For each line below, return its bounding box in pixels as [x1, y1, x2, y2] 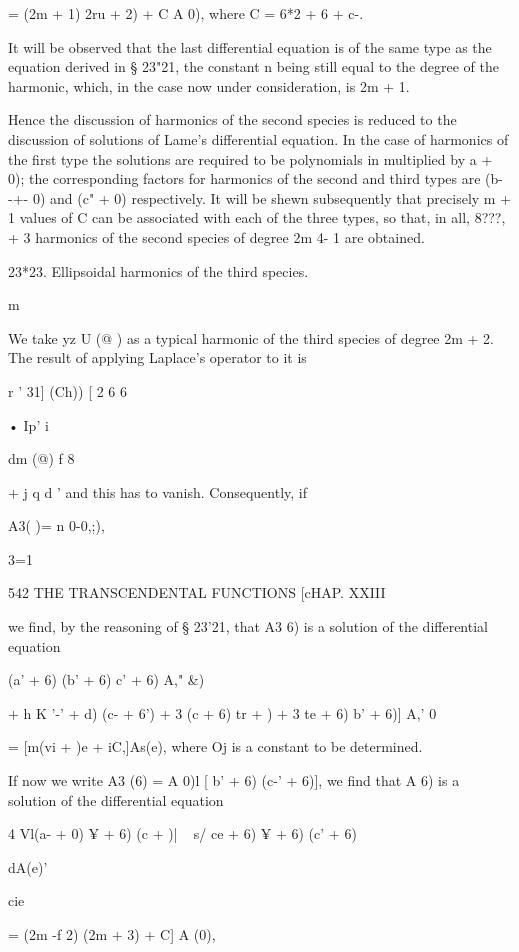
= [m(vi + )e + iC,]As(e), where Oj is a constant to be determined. [8, 736, 423, 757]
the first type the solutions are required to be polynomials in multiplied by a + [8, 148, 493, 169]
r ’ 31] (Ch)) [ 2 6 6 [8, 380, 128, 401]
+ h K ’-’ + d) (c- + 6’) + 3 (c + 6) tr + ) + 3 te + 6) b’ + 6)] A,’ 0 [8, 702, 437, 723]
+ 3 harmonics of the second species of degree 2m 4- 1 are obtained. [8, 226, 425, 247]
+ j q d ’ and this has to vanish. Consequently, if [8, 481, 307, 502]
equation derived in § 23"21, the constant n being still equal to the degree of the [8, 56, 499, 77]
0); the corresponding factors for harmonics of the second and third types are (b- [8, 168, 503, 189]
